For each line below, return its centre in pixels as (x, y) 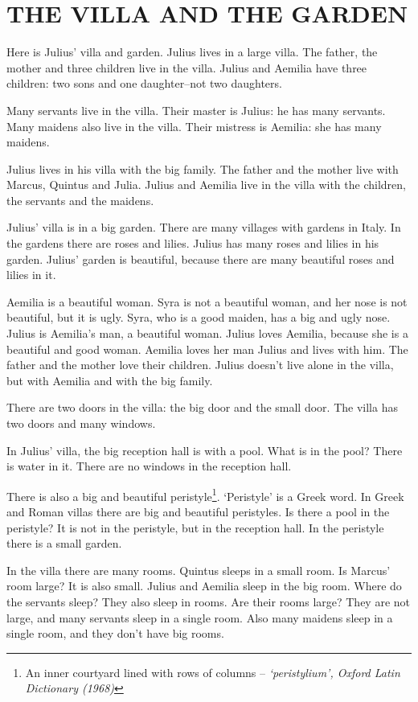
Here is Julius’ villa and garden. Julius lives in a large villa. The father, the (192, 52)
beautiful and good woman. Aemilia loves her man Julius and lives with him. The (207, 349)
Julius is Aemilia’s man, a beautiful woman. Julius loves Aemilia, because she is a (207, 333)
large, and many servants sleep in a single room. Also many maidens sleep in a (200, 617)
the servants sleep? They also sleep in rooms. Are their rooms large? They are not (209, 601)
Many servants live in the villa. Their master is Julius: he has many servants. (196, 110)
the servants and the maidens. (80, 200)
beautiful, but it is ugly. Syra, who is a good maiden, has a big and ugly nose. (199, 317)
